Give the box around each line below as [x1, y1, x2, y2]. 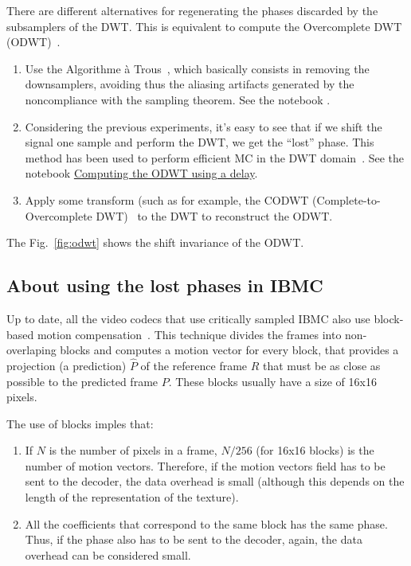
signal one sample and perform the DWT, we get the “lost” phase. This [25, 134, 374, 150]
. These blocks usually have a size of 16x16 [168, 373, 377, 389]
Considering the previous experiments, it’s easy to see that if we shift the [25, 118, 382, 135]
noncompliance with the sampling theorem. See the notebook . [25, 91, 331, 107]
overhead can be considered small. [25, 546, 191, 563]
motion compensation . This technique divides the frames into [37, 326, 342, 342]
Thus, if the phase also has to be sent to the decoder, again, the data [25, 531, 362, 548]
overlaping [6, 342, 57, 358]
